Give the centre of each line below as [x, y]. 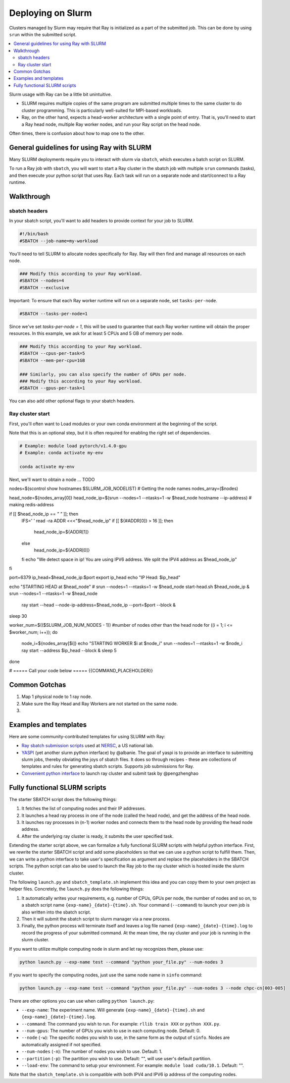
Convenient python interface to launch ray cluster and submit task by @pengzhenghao [110, 773]
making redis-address [31, 505]
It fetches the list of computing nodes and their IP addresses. [84, 809]
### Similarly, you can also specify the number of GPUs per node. [103, 374]
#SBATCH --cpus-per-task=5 [52, 353]
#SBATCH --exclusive [44, 288]
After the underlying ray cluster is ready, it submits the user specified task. [97, 836]
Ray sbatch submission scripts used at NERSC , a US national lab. [88, 746]
